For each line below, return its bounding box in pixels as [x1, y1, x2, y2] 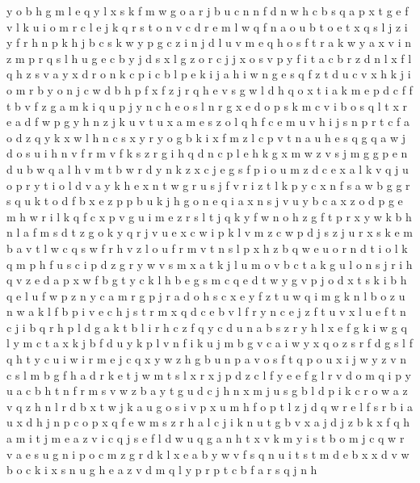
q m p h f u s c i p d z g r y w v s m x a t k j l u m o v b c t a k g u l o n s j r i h [6, 255, 413, 272]
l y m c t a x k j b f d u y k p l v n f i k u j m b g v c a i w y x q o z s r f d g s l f [6, 334, 413, 351]
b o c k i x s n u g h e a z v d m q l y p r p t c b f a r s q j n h [6, 461, 317, 478]
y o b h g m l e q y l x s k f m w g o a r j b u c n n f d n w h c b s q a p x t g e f [6, 2, 409, 19]
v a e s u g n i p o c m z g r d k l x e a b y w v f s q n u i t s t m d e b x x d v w [6, 445, 409, 462]
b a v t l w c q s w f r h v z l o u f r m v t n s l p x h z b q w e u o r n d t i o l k [6, 239, 408, 256]
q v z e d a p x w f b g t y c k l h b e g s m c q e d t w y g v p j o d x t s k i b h [6, 271, 407, 288]
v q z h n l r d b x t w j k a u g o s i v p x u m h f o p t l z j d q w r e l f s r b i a [6, 397, 414, 414]
